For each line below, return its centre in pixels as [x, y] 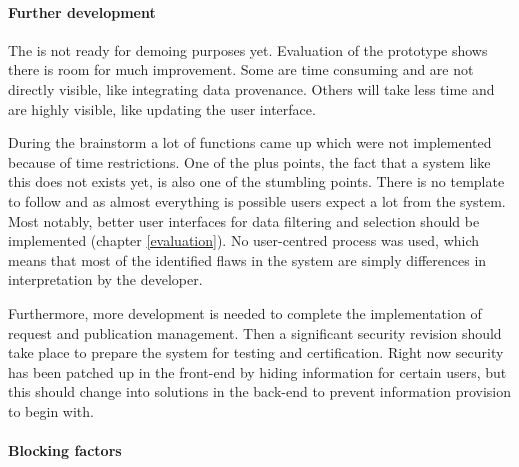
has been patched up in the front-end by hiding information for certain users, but [257, 371]
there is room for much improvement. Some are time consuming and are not [241, 69]
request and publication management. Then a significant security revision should [255, 332]
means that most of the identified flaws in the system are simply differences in [247, 259]
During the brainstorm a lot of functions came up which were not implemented [250, 142]
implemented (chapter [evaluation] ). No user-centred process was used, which [244, 240]
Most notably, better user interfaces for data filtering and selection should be [244, 220]
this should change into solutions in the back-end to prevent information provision [259, 391]
